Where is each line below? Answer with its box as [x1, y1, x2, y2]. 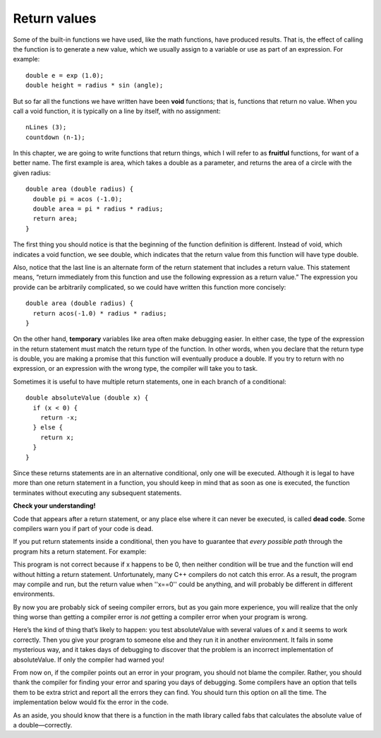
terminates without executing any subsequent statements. [13, 488, 182, 497]
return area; [32, 215, 78, 222]
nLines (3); [25, 124, 67, 131]
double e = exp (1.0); [25, 71, 104, 79]
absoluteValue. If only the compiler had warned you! [13, 655, 165, 664]
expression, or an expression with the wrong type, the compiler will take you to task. [13, 364, 258, 373]
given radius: [13, 168, 51, 177]
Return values [13, 11, 97, 26]
